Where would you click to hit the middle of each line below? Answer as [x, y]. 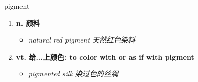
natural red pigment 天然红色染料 [82, 40]
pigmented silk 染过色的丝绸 [73, 74]
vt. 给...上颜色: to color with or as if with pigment [105, 56]
